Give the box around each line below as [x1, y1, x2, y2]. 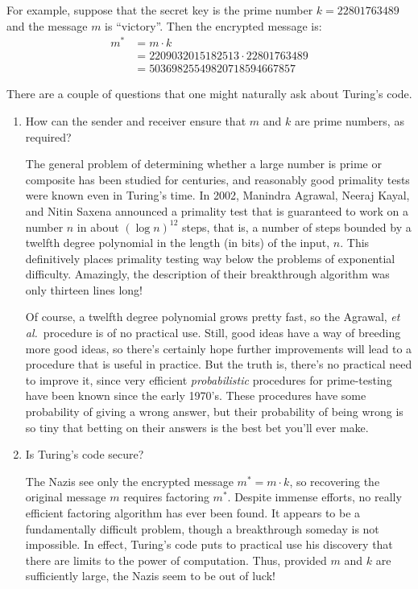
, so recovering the [289, 472, 380, 489]
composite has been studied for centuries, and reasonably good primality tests [25, 171, 410, 187]
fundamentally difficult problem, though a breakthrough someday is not [25, 520, 379, 537]
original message [25, 488, 106, 505]
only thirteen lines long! [25, 281, 143, 298]
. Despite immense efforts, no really [227, 488, 402, 505]
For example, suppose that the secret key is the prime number [6, 2, 313, 18]
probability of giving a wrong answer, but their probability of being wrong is [25, 403, 404, 420]
